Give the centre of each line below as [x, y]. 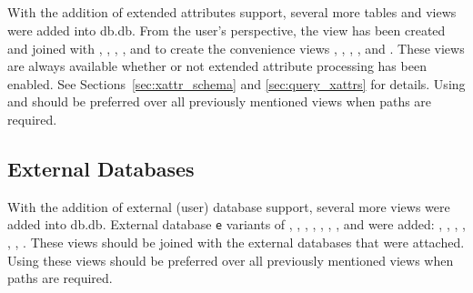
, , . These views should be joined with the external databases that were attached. [236, 242]
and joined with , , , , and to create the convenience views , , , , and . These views [236, 48]
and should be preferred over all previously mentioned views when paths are [220, 101]
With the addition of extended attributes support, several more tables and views [232, 12]
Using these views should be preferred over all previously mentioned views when [231, 260]
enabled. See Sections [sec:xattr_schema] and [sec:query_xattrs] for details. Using [236, 83]
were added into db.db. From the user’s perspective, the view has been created [226, 30]
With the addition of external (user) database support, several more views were [229, 206]
